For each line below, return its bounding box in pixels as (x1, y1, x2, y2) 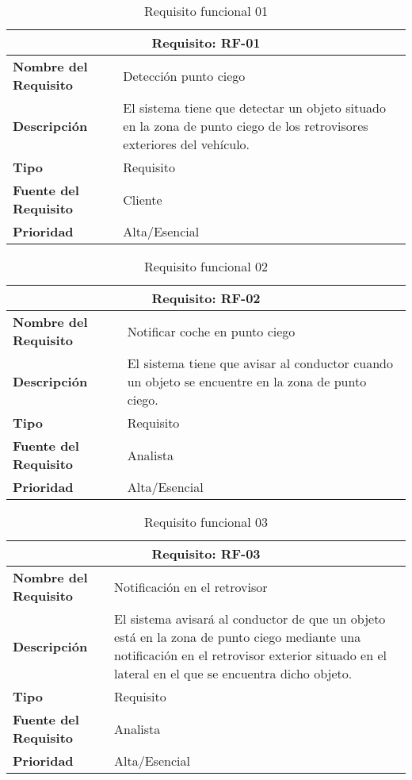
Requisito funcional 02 (144, 257, 268, 275)
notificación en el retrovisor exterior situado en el (114, 646, 387, 664)
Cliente (123, 190, 162, 209)
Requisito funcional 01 (144, 2, 268, 20)
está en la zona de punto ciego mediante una (114, 628, 361, 646)
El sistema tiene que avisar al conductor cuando (127, 354, 393, 372)
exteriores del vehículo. (123, 135, 250, 153)
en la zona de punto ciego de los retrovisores (123, 117, 368, 135)
